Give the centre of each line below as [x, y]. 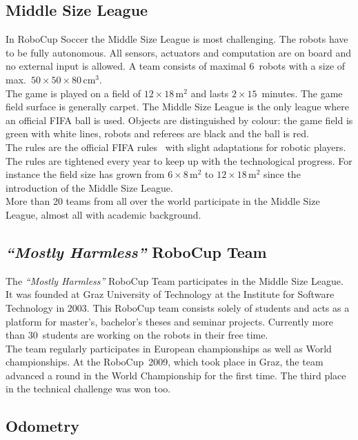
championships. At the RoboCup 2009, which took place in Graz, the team [165, 362]
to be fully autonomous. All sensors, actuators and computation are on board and [179, 52]
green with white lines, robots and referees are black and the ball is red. [157, 133]
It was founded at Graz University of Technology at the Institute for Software [170, 294]
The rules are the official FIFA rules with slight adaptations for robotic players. [176, 147]
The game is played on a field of [73, 93]
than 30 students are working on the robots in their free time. [137, 335]
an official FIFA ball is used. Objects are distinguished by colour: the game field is [179, 120]
